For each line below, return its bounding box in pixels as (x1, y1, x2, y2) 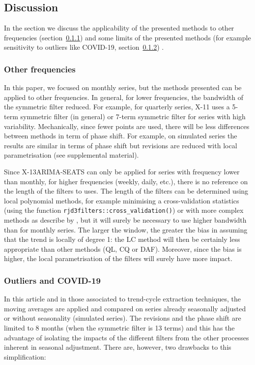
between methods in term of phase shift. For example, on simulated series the (4, 131, 237, 141)
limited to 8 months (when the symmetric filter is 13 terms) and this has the (4, 322, 235, 332)
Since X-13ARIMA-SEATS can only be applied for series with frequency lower (4, 166, 240, 176)
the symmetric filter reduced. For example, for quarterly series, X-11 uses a (4, 101, 230, 112)
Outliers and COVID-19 (4, 274, 101, 286)
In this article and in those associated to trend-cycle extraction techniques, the (4, 294, 241, 304)
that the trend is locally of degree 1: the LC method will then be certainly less (4, 234, 240, 244)
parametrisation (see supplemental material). (4, 150, 139, 160)
